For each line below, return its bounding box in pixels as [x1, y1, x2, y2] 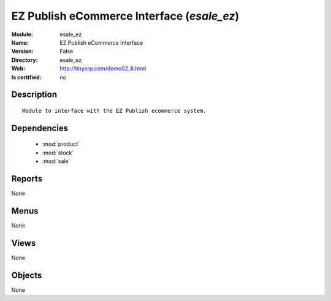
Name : [11, 39, 29, 46]
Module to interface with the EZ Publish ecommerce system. [22, 107, 207, 114]
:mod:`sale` [42, 158, 70, 165]
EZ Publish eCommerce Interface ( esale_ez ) [11, 9, 240, 23]
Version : [11, 48, 34, 55]
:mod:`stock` [42, 149, 74, 156]
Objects [11, 270, 42, 280]
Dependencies [11, 123, 69, 133]
